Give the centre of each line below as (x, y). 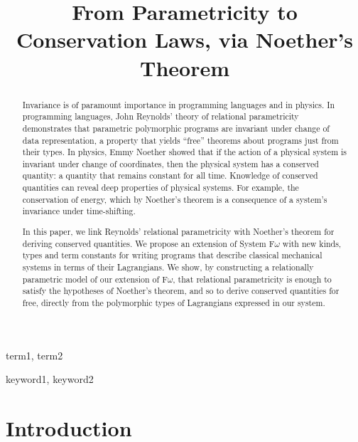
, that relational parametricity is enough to (252, 279)
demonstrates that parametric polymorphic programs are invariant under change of (176, 128)
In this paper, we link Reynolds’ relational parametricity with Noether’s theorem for (178, 231)
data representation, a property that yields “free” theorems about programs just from (180, 140)
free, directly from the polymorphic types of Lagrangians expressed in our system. (174, 302)
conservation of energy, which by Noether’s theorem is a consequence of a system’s (175, 199)
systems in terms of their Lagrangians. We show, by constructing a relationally (168, 267)
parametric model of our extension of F (95, 279)
